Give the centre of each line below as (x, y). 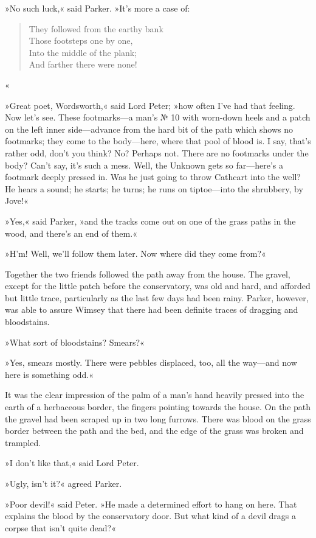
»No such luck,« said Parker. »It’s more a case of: (98, 8)
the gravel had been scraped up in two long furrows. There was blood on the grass (158, 418)
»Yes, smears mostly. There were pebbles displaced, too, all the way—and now (151, 362)
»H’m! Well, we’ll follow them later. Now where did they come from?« (136, 253)
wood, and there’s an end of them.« (71, 233)
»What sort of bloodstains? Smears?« (75, 342)
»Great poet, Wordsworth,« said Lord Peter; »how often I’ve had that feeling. (150, 105)
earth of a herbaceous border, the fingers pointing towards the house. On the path (158, 407)
